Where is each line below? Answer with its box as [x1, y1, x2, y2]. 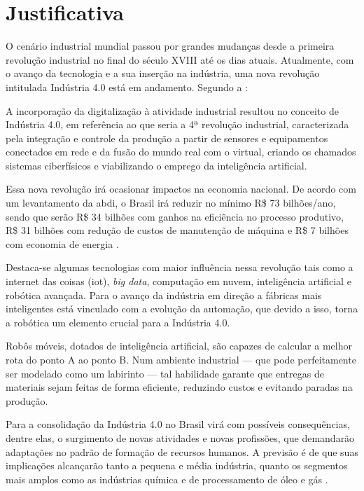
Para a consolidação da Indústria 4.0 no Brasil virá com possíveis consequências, [6, 417, 350, 431]
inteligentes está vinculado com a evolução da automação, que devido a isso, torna [6, 301, 358, 316]
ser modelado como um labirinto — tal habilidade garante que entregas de [6, 366, 324, 380]
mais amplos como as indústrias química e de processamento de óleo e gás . [6, 471, 328, 486]
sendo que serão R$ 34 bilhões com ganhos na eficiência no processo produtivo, [6, 209, 344, 223]
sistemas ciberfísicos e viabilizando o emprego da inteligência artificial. [6, 158, 307, 172]
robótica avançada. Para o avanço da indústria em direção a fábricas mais [6, 287, 322, 302]
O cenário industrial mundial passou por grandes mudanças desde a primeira [6, 39, 335, 53]
